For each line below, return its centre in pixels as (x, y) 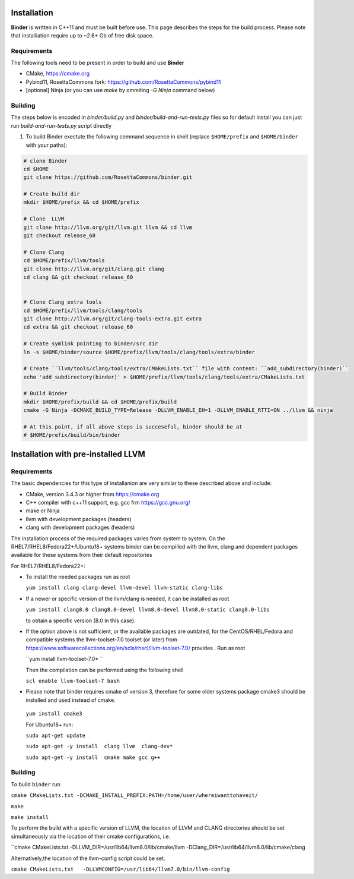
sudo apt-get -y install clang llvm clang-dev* (99, 746)
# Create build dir (52, 194)
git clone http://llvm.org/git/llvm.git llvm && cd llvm (108, 227)
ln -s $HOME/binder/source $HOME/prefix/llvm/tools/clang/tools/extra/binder (139, 352)
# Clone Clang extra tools (63, 302)
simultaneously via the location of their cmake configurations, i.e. (91, 836)
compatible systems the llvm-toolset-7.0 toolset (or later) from (102, 639)
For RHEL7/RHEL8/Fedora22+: (48, 566)
